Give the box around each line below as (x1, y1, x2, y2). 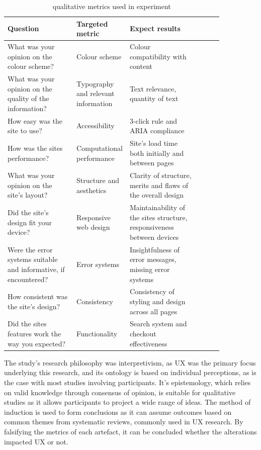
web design (76, 222, 110, 232)
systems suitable (8, 254, 58, 264)
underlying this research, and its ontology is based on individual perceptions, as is (4, 367, 256, 378)
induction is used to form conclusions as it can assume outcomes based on (4, 406, 232, 417)
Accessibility (76, 120, 115, 131)
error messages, (129, 254, 177, 264)
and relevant (76, 88, 115, 99)
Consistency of (129, 286, 175, 297)
